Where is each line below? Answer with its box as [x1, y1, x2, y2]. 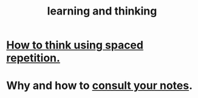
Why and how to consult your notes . [6, 79, 193, 93]
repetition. [6, 51, 61, 65]
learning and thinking [47, 4, 157, 18]
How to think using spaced [6, 38, 144, 52]
